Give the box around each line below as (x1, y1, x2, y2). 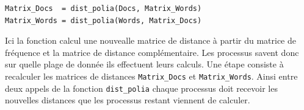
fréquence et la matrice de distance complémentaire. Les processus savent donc (5, 46, 299, 58)
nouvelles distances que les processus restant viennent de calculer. (5, 94, 250, 106)
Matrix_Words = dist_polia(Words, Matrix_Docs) (5, 16, 202, 25)
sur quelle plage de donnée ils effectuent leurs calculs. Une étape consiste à (5, 58, 284, 70)
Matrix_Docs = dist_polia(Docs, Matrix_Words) (5, 4, 202, 13)
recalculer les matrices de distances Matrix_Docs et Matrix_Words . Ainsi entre (5, 69, 298, 82)
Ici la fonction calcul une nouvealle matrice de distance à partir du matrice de (5, 34, 296, 47)
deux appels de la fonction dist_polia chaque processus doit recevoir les (5, 81, 278, 94)
